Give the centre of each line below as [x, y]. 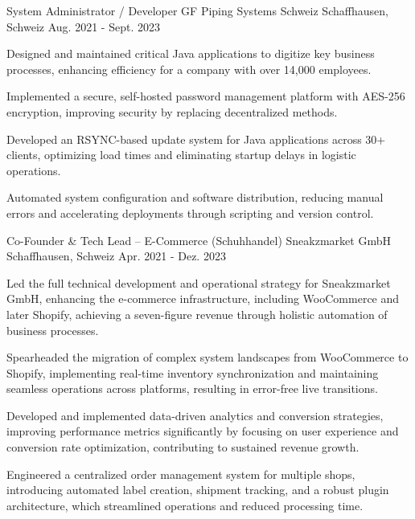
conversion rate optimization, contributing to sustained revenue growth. [183, 447]
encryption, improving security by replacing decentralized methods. [172, 111]
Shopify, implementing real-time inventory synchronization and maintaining [193, 372]
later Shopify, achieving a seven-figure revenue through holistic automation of [197, 314]
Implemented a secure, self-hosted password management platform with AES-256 [206, 96]
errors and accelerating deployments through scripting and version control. [190, 213]
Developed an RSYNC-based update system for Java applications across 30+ [196, 139]
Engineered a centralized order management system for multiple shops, [181, 474]
